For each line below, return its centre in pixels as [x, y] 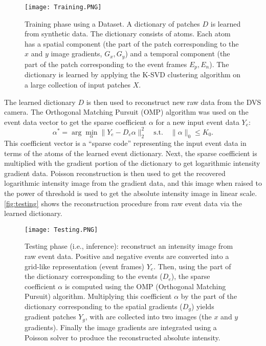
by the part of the [209, 296]
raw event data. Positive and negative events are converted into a [127, 256]
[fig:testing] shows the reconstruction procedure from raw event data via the [123, 203]
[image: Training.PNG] [63, 7]
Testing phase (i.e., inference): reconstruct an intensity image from [129, 246]
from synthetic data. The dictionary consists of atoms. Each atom [128, 34]
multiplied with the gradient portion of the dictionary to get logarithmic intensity [132, 163]
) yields [203, 306]
